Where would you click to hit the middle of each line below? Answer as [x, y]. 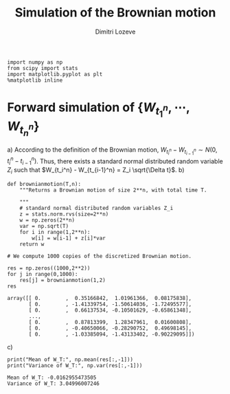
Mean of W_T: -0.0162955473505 [52, 378]
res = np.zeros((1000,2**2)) [49, 268]
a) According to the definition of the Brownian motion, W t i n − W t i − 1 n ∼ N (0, [112, 151]
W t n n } [23, 129]
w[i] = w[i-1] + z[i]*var [69, 238]
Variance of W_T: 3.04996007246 [53, 383]
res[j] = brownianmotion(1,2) [63, 280]
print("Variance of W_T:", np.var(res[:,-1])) [75, 365]
